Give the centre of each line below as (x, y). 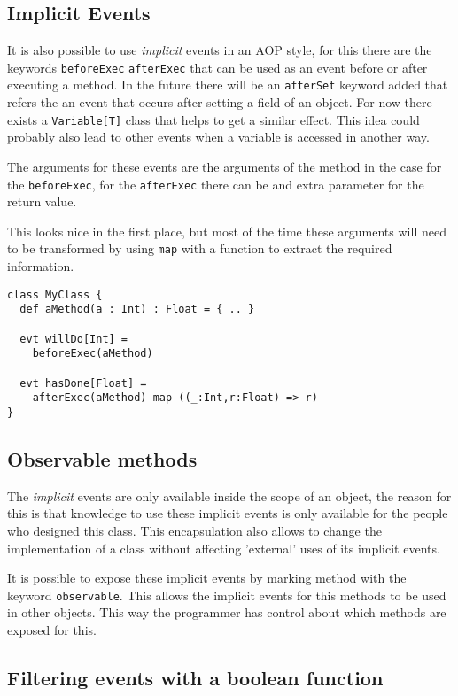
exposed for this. (52, 629)
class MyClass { (55, 294)
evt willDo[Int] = (74, 339)
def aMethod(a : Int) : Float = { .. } (137, 309)
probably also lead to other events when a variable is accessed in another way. (218, 137)
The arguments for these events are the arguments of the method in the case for (225, 166)
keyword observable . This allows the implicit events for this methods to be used (227, 595)
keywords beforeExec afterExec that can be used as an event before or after (217, 67)
